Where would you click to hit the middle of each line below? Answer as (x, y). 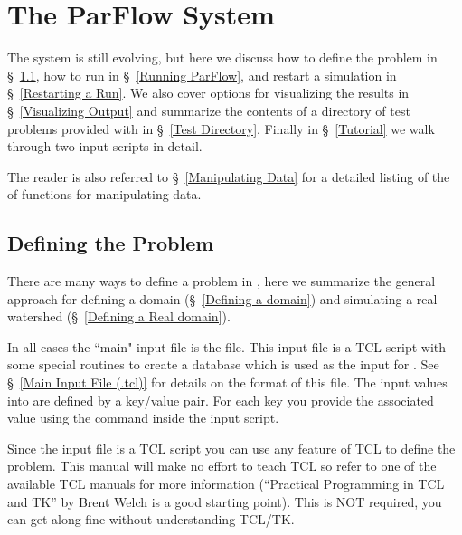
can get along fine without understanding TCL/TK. (151, 519)
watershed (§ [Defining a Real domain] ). (119, 316)
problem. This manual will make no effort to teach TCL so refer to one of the (222, 466)
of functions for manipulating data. (104, 194)
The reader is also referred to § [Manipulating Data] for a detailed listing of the (229, 176)
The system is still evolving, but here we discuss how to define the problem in (222, 57)
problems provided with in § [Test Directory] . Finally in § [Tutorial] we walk (221, 128)
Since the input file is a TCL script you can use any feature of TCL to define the (231, 448)
